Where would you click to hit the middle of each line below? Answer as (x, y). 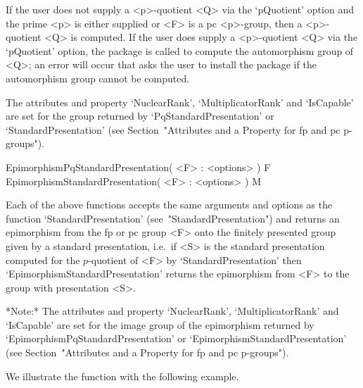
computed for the (43, 259)
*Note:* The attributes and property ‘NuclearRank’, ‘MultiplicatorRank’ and (172, 311)
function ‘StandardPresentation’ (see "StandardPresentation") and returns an (173, 218)
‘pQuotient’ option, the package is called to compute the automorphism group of (180, 50)
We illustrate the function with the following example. (122, 376)
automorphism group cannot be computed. (98, 78)
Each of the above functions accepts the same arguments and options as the (169, 205)
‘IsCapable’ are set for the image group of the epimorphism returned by (160, 324)
